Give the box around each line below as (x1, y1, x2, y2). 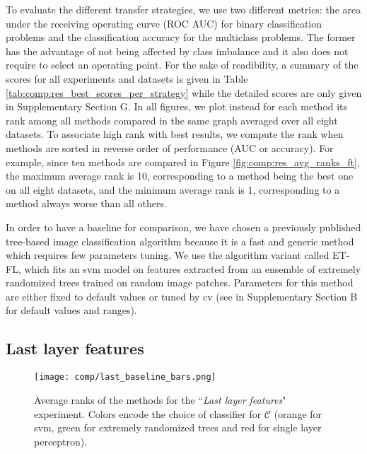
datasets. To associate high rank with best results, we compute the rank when (6, 127, 344, 141)
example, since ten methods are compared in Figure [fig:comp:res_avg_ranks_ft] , (6, 154, 360, 169)
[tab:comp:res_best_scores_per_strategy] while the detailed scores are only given (6, 85, 362, 100)
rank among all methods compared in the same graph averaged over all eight (6, 112, 338, 127)
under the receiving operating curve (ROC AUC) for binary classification (6, 16, 322, 30)
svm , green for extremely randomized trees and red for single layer (34, 420, 322, 435)
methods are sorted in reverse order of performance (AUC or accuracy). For (6, 140, 334, 155)
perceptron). (34, 433, 88, 448)
